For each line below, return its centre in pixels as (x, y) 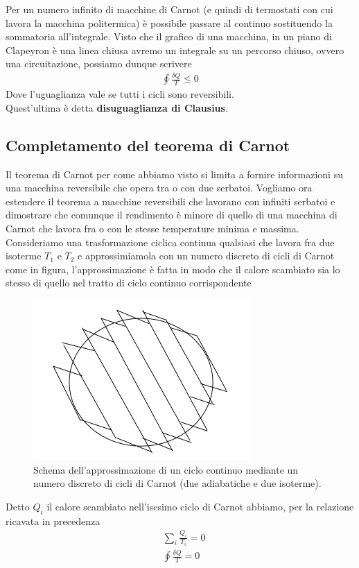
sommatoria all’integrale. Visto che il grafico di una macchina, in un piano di (169, 36)
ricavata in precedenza (53, 520)
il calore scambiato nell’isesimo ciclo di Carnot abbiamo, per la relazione (200, 506)
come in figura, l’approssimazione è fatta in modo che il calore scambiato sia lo (173, 269)
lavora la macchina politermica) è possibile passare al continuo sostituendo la (169, 23)
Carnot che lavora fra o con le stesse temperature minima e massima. (152, 229)
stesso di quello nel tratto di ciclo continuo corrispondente (129, 283)
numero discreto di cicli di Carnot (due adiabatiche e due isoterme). (177, 483)
